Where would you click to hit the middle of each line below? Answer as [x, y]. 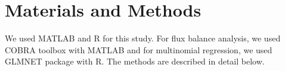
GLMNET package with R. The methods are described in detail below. [135, 61]
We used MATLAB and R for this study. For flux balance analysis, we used [143, 38]
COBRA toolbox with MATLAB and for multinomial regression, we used [139, 49]
